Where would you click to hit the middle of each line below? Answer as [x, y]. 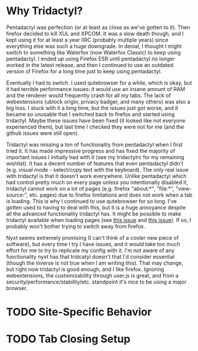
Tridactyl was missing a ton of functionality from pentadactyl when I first [95, 144]
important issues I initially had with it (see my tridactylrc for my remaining [95, 157]
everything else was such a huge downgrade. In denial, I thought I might [94, 46]
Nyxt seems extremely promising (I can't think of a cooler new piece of [92, 237]
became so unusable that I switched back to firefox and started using [90, 114]
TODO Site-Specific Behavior [79, 312]
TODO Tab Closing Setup [68, 339]
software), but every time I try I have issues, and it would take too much [93, 244]
